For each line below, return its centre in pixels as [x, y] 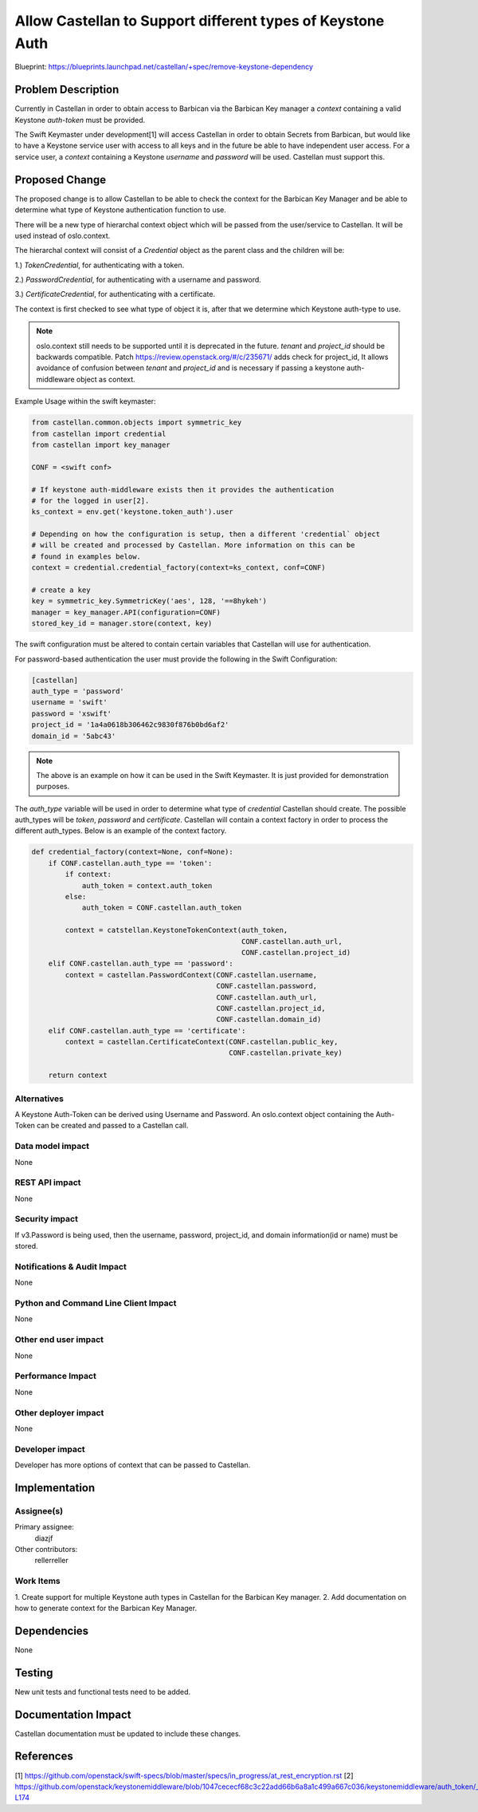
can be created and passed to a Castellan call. [113, 1126]
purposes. [53, 787]
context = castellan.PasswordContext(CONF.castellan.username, [191, 975]
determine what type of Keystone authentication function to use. [120, 210]
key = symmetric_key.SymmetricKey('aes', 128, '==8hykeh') [149, 601]
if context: [88, 874]
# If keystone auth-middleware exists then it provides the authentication [183, 490]
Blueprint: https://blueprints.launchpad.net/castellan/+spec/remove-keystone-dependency [164, 67]
